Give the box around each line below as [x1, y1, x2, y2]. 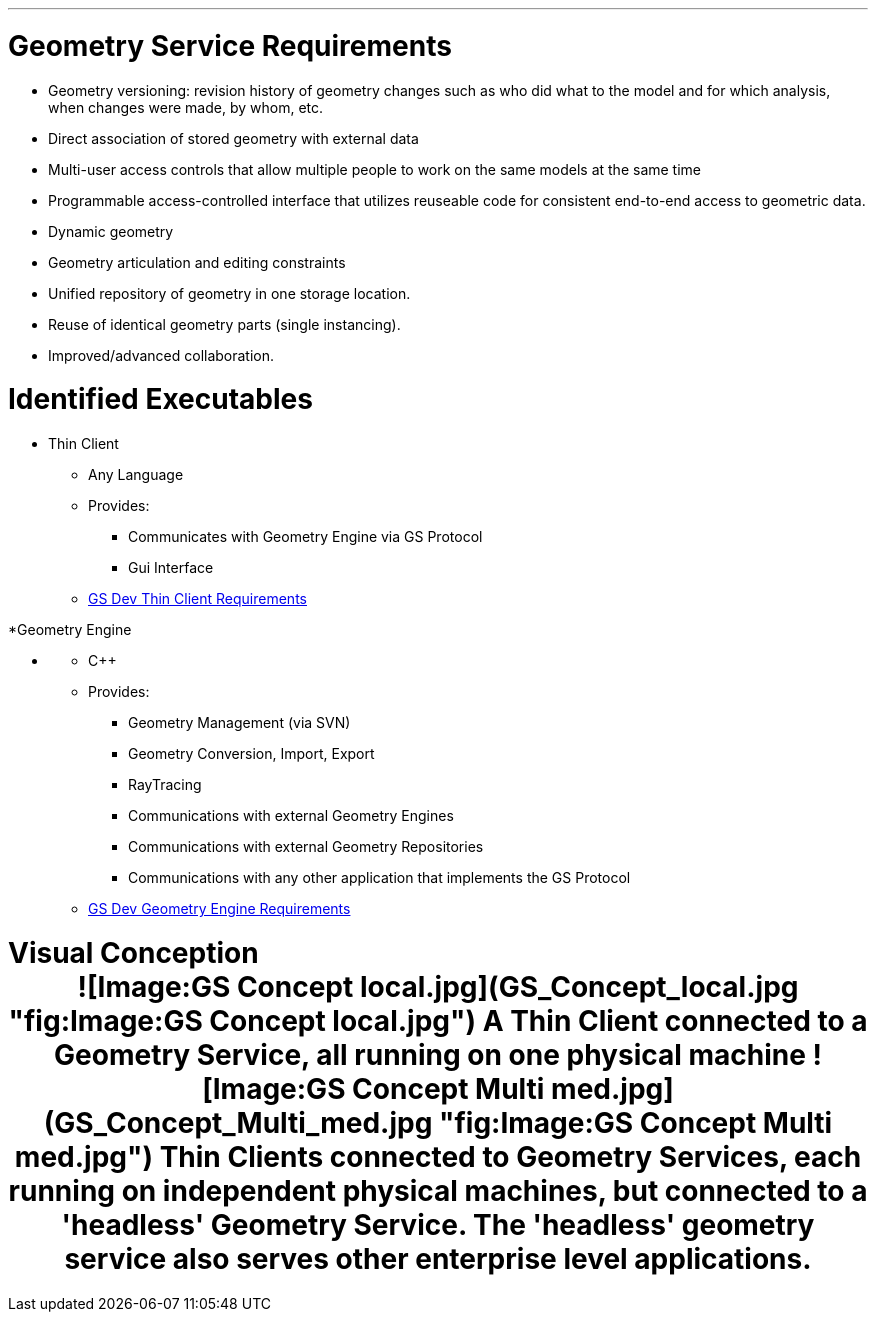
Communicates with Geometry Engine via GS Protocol [128, 528, 483, 545]
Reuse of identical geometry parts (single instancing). [48, 315, 401, 333]
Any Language [88, 466, 184, 483]
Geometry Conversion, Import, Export [128, 745, 375, 762]
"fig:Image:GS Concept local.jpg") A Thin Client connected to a [8, 1003, 868, 1038]
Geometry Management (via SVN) [128, 714, 351, 731]
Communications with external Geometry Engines [128, 807, 454, 824]
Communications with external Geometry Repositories [128, 838, 484, 855]
